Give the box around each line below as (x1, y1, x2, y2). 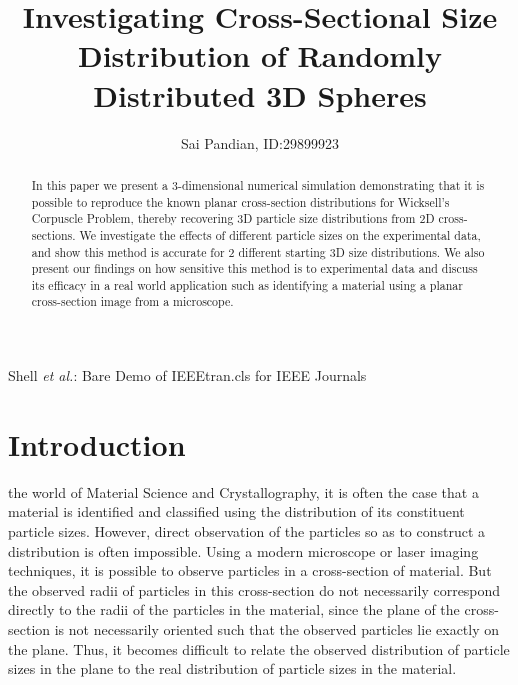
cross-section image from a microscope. (31, 293, 234, 310)
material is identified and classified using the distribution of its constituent (8, 501, 465, 522)
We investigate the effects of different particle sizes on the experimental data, (79, 226, 481, 243)
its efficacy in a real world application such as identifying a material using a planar (31, 276, 463, 293)
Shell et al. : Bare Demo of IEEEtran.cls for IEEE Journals (8, 365, 367, 386)
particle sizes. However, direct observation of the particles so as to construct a (8, 521, 486, 542)
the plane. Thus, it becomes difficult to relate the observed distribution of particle (8, 638, 510, 659)
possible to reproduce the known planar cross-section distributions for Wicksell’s (31, 193, 450, 210)
